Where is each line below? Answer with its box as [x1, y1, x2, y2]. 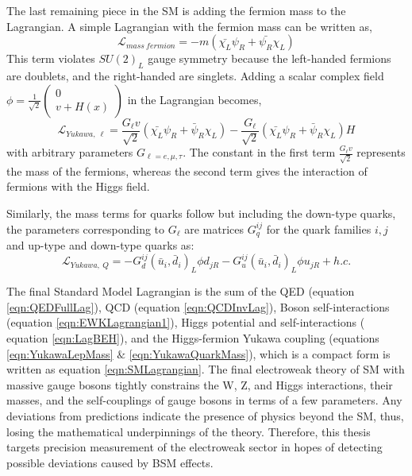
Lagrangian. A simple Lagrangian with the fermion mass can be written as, [6, 17, 372, 34]
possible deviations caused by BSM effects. [6, 454, 214, 470]
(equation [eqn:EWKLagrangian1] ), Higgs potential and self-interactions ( [6, 314, 365, 331]
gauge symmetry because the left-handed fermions [148, 50, 391, 67]
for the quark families [266, 220, 372, 237]
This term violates [6, 50, 95, 67]
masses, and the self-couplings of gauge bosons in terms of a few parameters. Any [6, 392, 402, 408]
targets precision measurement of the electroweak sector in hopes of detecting [6, 439, 383, 455]
